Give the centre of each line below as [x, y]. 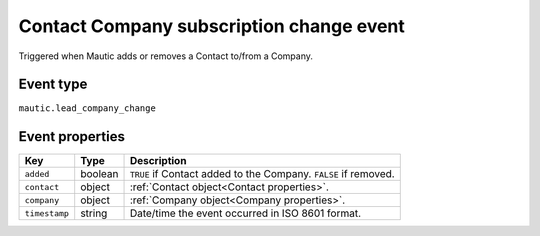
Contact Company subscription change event [211, 26]
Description [158, 161]
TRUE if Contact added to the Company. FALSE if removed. [262, 174]
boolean [99, 174]
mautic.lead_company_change [87, 108]
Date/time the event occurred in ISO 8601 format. [245, 213]
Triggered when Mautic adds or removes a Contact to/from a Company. [166, 56]
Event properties [71, 136]
